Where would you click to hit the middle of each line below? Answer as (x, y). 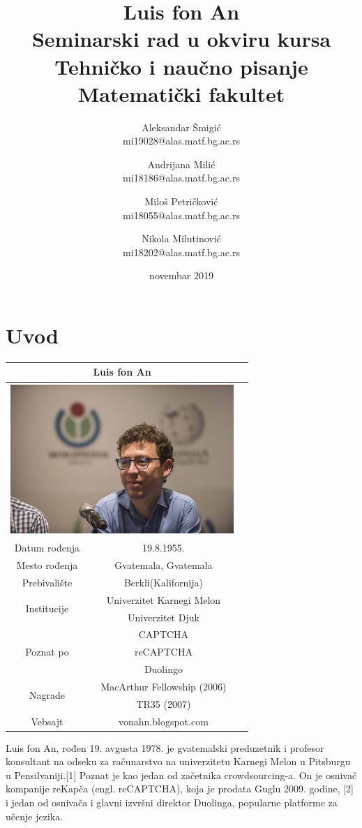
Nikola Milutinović (181, 238)
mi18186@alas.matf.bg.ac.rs (181, 178)
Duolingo (163, 669)
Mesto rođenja (47, 565)
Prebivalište (47, 582)
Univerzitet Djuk (163, 617)
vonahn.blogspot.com (164, 721)
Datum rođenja (47, 548)
